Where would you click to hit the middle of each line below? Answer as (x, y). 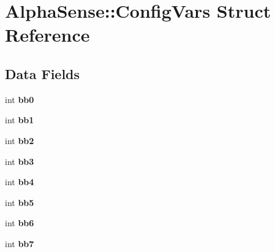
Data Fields (43, 73)
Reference (47, 35)
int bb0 (20, 99)
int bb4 (20, 182)
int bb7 (20, 243)
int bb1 (20, 120)
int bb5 (20, 202)
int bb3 (20, 161)
